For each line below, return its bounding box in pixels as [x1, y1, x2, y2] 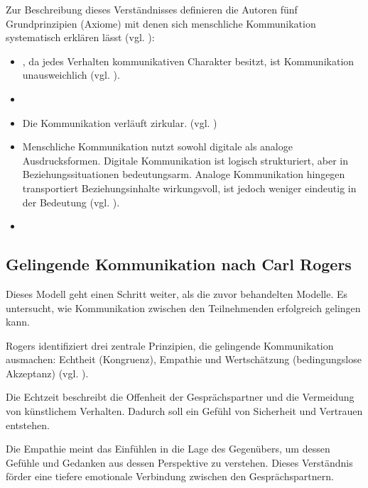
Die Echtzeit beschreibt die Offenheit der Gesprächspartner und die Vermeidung [6, 389, 355, 404]
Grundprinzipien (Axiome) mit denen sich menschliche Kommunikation [6, 16, 316, 30]
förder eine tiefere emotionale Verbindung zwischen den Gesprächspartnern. [6, 469, 334, 484]
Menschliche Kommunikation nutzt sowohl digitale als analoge [22, 139, 293, 154]
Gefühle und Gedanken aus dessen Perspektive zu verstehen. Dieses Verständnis [6, 455, 353, 470]
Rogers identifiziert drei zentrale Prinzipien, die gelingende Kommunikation [6, 338, 334, 353]
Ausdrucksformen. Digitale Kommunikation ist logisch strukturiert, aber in [22, 152, 348, 167]
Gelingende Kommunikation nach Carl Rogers [6, 253, 352, 275]
